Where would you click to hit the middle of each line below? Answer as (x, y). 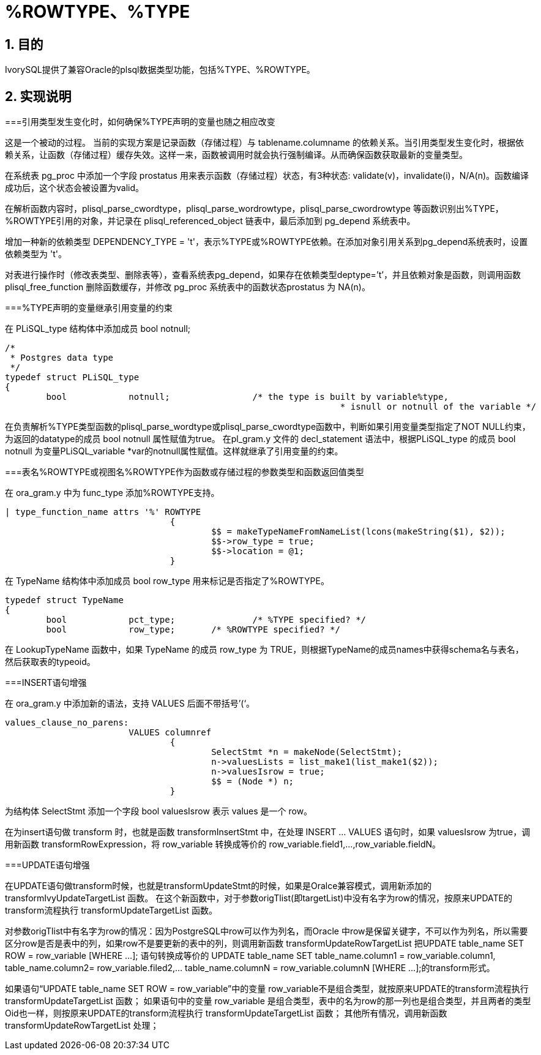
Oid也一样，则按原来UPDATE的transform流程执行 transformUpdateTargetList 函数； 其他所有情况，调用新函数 (226, 1013)
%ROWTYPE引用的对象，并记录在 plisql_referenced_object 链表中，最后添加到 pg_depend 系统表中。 (210, 221)
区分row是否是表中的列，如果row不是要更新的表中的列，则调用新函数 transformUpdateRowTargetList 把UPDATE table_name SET (264, 944)
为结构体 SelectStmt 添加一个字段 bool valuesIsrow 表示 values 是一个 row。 (159, 811)
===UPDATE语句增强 (47, 865)
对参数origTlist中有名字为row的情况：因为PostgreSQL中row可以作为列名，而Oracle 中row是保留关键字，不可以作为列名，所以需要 (267, 931)
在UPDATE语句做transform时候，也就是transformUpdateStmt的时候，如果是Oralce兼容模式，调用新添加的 (218, 886)
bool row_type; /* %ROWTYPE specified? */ (193, 630)
